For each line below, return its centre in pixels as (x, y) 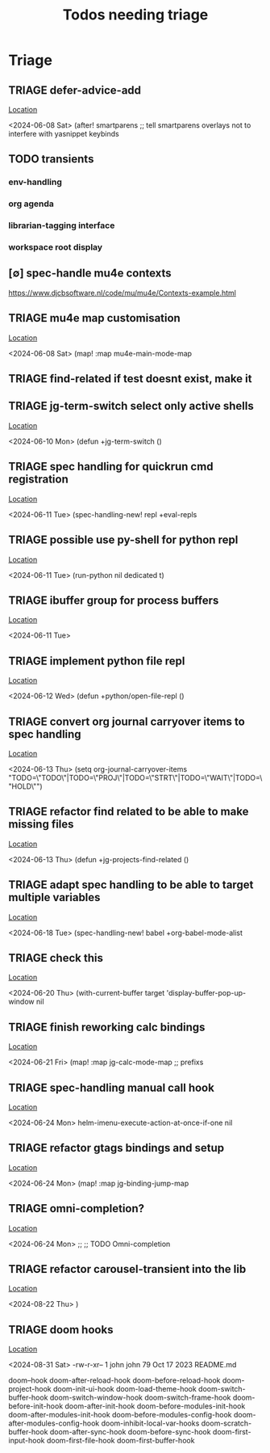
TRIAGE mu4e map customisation (95, 318)
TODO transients (51, 159)
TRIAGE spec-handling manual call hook (112, 1087)
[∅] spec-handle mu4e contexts (90, 274)
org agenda (31, 204)
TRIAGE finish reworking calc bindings (107, 1027)
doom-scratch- (226, 1423)
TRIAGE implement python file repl (97, 661)
